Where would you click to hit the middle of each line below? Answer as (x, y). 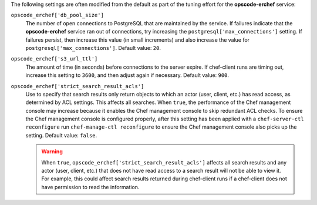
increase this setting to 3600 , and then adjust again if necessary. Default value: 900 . (127, 75)
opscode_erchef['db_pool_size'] (57, 15)
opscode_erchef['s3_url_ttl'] (54, 59)
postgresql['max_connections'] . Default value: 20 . (93, 48)
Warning (52, 152)
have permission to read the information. (90, 187)
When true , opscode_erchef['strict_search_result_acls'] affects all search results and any (164, 162)
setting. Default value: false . (61, 135)
